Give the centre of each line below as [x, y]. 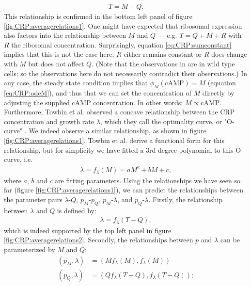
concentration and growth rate [49, 121]
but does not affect [56, 64]
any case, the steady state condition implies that [76, 83]
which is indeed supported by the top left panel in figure [88, 230]
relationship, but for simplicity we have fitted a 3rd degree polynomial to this [119, 150]
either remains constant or [163, 54]
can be [230, 240]
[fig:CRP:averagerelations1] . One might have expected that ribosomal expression [123, 25]
